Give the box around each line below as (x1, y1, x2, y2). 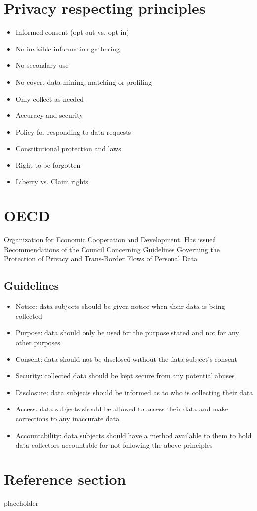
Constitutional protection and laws (15, 143, 121, 153)
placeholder (4, 497, 39, 508)
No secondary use (15, 60, 69, 70)
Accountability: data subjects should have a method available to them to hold (15, 430, 252, 440)
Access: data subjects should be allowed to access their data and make (15, 404, 229, 414)
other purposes (15, 337, 60, 347)
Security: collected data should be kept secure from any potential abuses (15, 370, 235, 381)
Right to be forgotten (15, 159, 81, 170)
